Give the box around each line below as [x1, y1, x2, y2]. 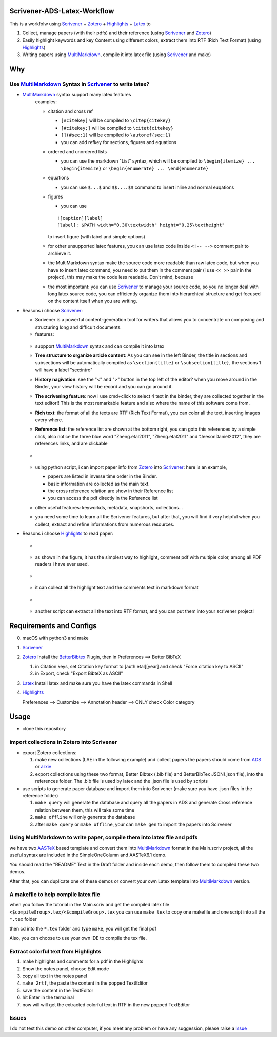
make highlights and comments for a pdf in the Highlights [22, 958, 144, 964]
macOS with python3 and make [22, 635, 89, 641]
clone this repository [22, 726, 66, 732]
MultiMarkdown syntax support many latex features [22, 92, 131, 98]
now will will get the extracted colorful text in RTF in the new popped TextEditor [22, 1002, 190, 1008]
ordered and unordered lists [48, 148, 107, 154]
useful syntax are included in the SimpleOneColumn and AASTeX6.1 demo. [9, 852, 167, 859]
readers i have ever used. [35, 561, 89, 567]
